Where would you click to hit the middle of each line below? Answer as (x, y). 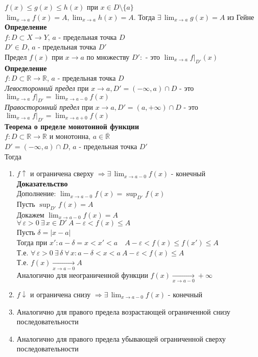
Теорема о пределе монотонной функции (72, 126)
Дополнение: (36, 193)
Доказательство (42, 183)
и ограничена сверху (62, 173)
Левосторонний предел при (47, 88)
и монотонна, (70, 136)
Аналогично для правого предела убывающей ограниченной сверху (121, 338)
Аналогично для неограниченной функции (82, 275)
